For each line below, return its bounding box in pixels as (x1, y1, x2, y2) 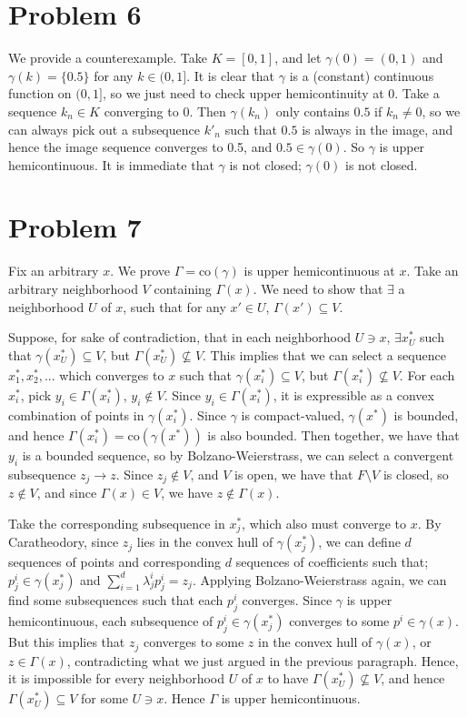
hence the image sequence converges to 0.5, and (8, 137, 273, 157)
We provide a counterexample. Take (8, 48, 208, 67)
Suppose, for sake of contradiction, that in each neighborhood (8, 328, 352, 347)
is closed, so (383, 464, 449, 483)
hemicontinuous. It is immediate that (8, 155, 214, 174)
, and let (274, 48, 322, 67)
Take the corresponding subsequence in (8, 513, 225, 532)
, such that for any (123, 297, 226, 316)
